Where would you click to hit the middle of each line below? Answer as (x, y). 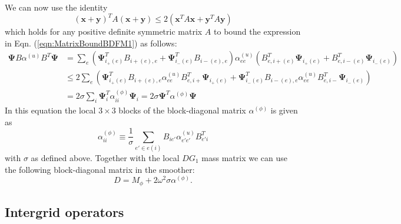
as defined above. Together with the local (105, 157)
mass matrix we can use (244, 157)
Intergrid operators (64, 212)
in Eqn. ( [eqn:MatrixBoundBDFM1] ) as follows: (91, 43)
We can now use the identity (56, 7)
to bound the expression (257, 31)
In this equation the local (50, 110)
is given (284, 110)
